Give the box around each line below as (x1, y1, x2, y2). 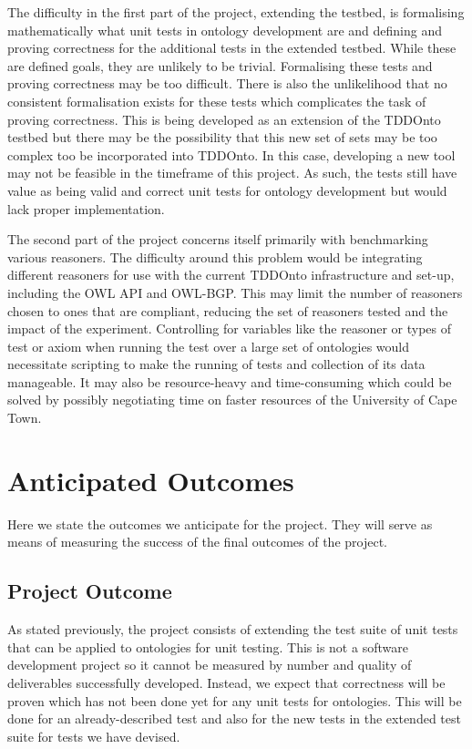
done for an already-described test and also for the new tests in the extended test (7, 709, 461, 728)
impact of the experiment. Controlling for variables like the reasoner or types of (7, 319, 452, 338)
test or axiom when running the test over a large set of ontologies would (7, 336, 410, 355)
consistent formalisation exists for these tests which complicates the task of (7, 91, 426, 110)
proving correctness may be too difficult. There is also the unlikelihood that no (7, 74, 447, 93)
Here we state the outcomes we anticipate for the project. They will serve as (7, 514, 433, 533)
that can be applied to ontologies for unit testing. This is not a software (7, 637, 408, 656)
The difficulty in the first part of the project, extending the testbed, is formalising (7, 3, 465, 21)
